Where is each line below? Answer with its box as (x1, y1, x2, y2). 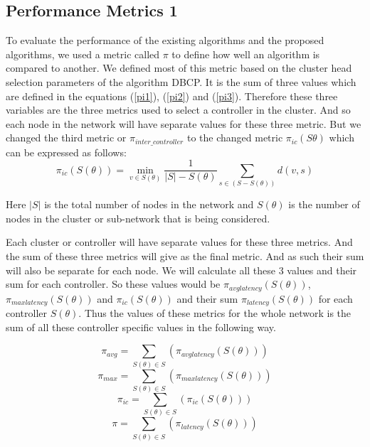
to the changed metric (186, 130, 283, 145)
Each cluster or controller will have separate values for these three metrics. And (6, 235, 353, 249)
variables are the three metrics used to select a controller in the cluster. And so (6, 102, 351, 117)
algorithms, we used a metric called (6, 46, 160, 61)
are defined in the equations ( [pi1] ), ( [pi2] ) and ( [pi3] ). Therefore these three (6, 88, 338, 103)
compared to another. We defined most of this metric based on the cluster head (6, 60, 352, 75)
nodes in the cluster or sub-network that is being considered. (6, 210, 270, 225)
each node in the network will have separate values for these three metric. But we (6, 116, 361, 131)
